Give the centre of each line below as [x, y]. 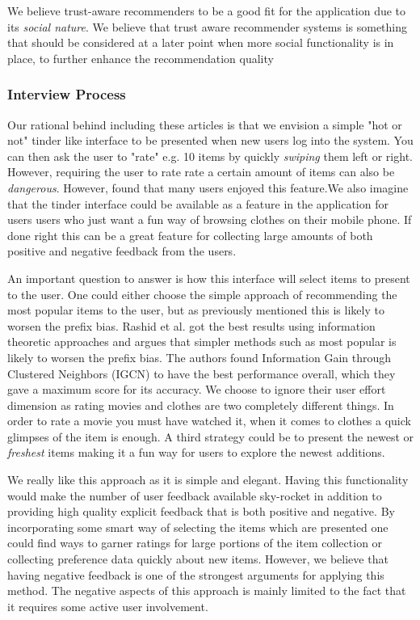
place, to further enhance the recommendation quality [141, 58]
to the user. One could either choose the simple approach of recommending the [202, 294]
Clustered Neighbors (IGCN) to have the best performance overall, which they [202, 373]
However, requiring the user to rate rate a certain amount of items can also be [201, 172]
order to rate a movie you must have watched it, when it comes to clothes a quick [209, 421]
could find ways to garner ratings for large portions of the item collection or [195, 543]
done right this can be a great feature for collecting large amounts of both [190, 235]
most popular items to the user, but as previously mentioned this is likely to [196, 310]
